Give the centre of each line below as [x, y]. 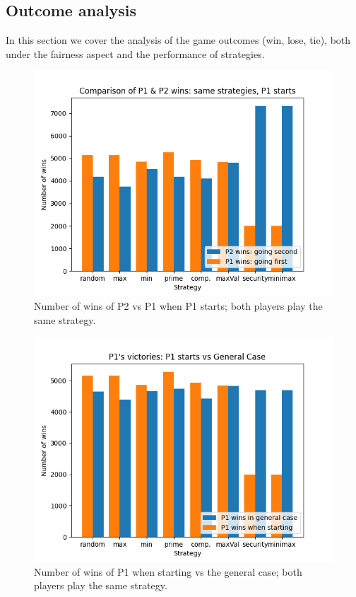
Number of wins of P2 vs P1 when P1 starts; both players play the [178, 305]
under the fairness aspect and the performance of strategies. [135, 53]
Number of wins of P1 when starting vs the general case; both [168, 571]
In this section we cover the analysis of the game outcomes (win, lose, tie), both [178, 40]
